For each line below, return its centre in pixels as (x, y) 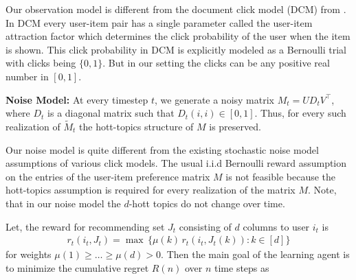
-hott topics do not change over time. (207, 203)
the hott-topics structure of (136, 126)
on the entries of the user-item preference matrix (108, 176)
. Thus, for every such (300, 113)
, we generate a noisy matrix (214, 99)
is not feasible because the (281, 176)
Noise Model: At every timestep (77, 99)
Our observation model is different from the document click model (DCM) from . (176, 9)
